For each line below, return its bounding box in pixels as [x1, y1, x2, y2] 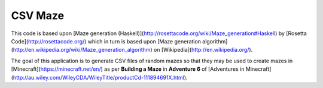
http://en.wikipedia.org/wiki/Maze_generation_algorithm [13, 46, 151, 54]
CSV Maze [11, 9, 65, 22]
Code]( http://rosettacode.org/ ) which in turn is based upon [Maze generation [11, 37, 202, 45]
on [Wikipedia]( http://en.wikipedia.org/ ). [153, 46, 253, 54]
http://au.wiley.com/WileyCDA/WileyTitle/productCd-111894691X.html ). [13, 74, 188, 81]
